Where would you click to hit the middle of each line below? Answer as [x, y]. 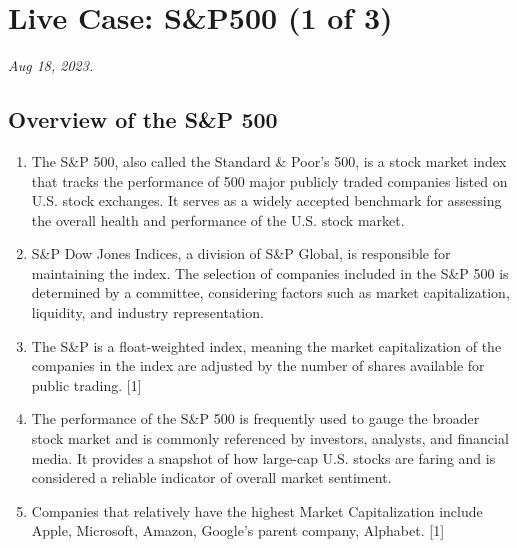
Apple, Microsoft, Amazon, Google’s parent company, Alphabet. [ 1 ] [238, 530]
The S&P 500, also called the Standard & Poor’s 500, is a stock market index [269, 160]
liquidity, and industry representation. [147, 312]
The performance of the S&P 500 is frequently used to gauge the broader [255, 418]
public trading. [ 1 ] [86, 384]
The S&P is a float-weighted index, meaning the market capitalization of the [266, 345]
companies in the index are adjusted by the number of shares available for [258, 365]
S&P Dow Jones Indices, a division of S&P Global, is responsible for [241, 253]
